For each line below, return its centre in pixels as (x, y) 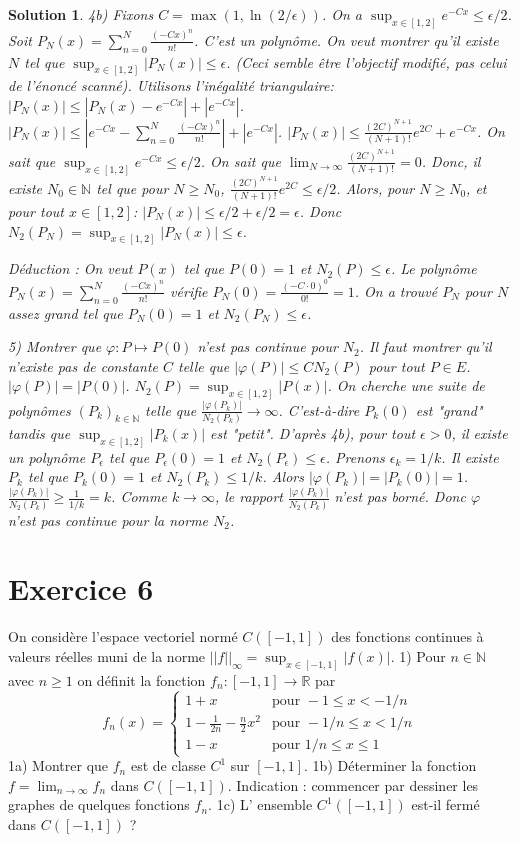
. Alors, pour (375, 187)
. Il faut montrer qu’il (425, 346)
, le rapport (248, 496)
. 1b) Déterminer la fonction (390, 765)
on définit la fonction (141, 679)
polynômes (39, 409)
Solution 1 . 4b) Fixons (81, 14)
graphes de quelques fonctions (99, 804)
